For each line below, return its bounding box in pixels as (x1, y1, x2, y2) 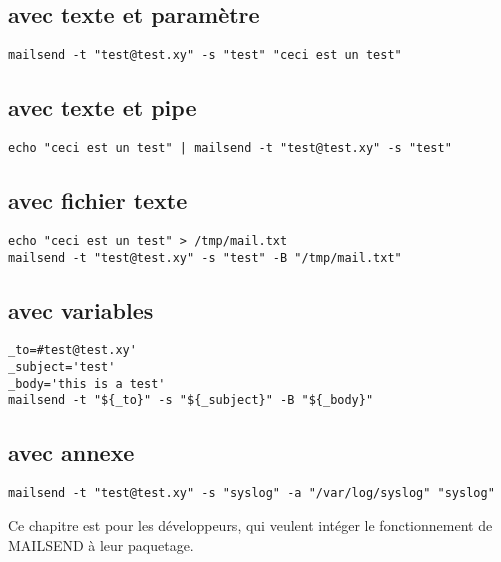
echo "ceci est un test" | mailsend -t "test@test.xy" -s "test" (8, 141, 452, 156)
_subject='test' (8, 360, 116, 375)
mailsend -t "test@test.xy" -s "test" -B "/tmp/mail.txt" (8, 250, 402, 265)
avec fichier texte (8, 185, 188, 216)
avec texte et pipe (8, 92, 197, 123)
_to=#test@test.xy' (8, 343, 137, 358)
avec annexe (8, 437, 135, 468)
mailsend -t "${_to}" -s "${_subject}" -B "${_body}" (8, 393, 374, 408)
